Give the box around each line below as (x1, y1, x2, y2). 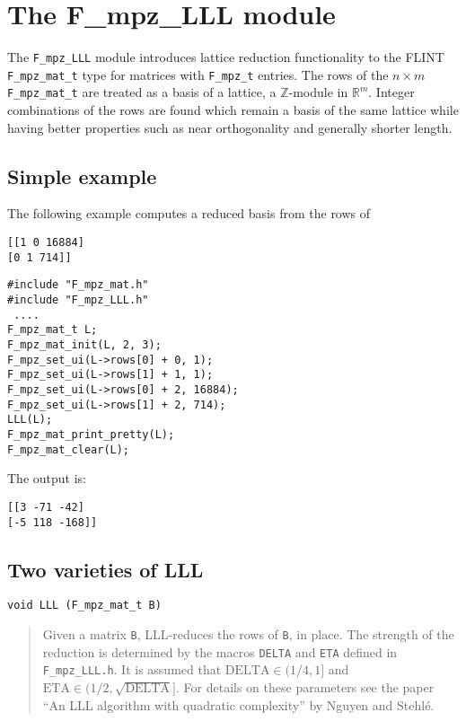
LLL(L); (7, 413, 53, 426)
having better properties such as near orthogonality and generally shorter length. (7, 118, 453, 136)
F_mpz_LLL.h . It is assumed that (42, 660, 222, 679)
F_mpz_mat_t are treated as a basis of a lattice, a (7, 83, 277, 101)
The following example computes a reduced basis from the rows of (7, 204, 371, 223)
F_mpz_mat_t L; (7, 323, 98, 337)
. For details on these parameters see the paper (176, 678, 435, 696)
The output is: (7, 469, 86, 488)
